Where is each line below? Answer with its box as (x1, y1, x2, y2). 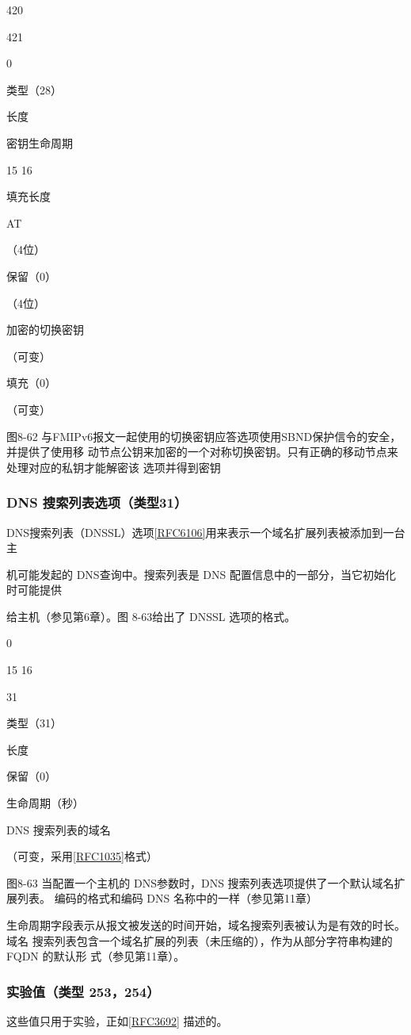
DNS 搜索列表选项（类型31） (6, 493, 188, 512)
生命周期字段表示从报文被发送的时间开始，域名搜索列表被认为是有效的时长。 (6, 917, 405, 933)
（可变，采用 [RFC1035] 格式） (6, 848, 158, 864)
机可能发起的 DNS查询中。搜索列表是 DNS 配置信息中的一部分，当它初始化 (6, 565, 396, 582)
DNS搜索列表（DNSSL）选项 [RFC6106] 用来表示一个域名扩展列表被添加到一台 (6, 523, 405, 540)
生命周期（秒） (6, 795, 84, 811)
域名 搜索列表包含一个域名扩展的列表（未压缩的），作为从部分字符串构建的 (6, 932, 393, 949)
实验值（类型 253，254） (6, 981, 160, 1001)
